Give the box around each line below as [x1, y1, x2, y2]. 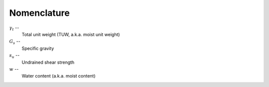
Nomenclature [9, 7, 70, 18]
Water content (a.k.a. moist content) [21, 73, 96, 79]
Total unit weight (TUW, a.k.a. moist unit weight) [21, 31, 120, 37]
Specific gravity [21, 45, 54, 51]
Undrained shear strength [21, 59, 75, 65]
